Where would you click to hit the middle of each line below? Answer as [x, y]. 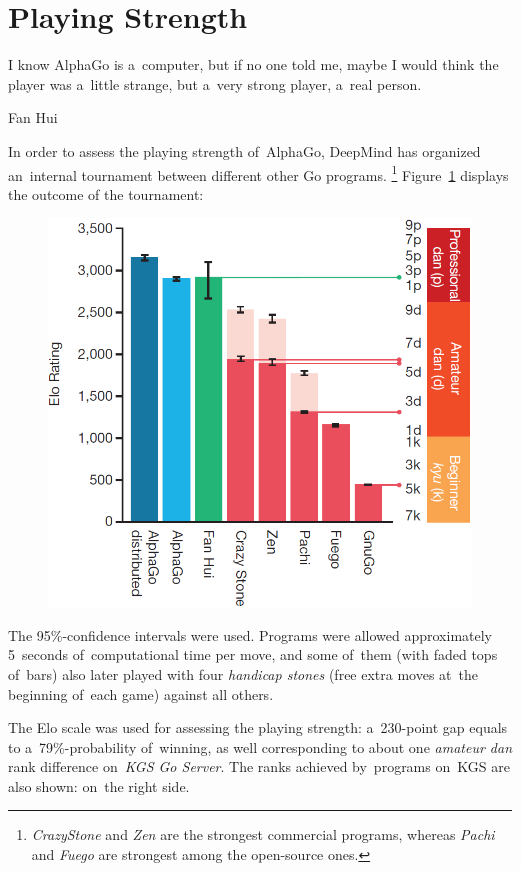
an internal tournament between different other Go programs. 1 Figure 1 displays [258, 173]
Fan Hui [33, 117]
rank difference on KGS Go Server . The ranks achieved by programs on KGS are [259, 766]
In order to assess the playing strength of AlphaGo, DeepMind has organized [244, 150]
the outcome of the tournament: [106, 193]
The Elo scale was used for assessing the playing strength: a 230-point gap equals [258, 727]
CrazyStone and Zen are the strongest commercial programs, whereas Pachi [263, 834]
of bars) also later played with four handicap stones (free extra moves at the [243, 673]
